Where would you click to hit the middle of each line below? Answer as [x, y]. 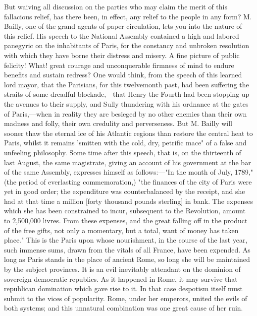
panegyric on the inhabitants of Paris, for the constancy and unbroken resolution [127, 45]
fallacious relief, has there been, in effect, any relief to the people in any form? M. [128, 16]
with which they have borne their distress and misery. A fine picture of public [122, 55]
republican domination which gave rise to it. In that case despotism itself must [123, 288]
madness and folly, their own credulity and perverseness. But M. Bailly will [118, 123]
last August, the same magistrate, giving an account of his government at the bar [128, 162]
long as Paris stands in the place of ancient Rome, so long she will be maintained [127, 259]
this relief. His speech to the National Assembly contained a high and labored [122, 35]
